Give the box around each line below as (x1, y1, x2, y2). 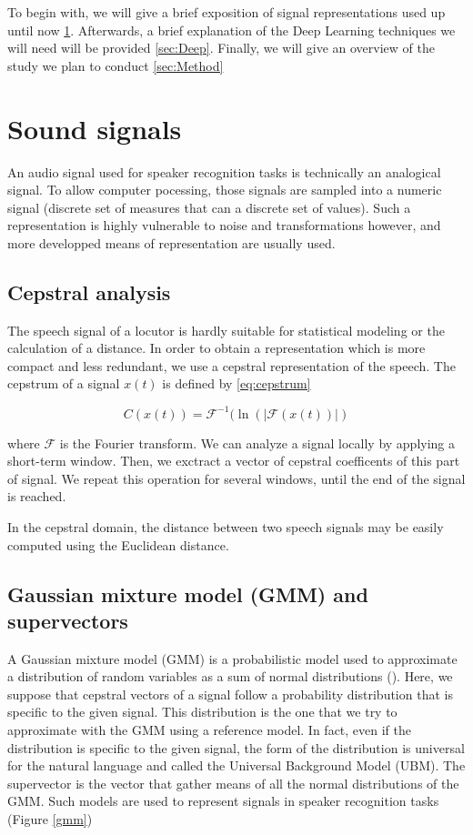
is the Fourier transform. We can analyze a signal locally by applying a (59, 433, 456, 452)
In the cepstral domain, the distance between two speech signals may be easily (7, 517, 444, 536)
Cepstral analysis (7, 277, 171, 306)
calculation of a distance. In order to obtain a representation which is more (7, 338, 426, 357)
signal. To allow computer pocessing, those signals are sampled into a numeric (7, 180, 442, 199)
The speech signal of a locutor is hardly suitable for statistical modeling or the (7, 320, 445, 339)
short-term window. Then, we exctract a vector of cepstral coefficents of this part (7, 451, 460, 470)
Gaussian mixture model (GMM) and (7, 579, 368, 608)
